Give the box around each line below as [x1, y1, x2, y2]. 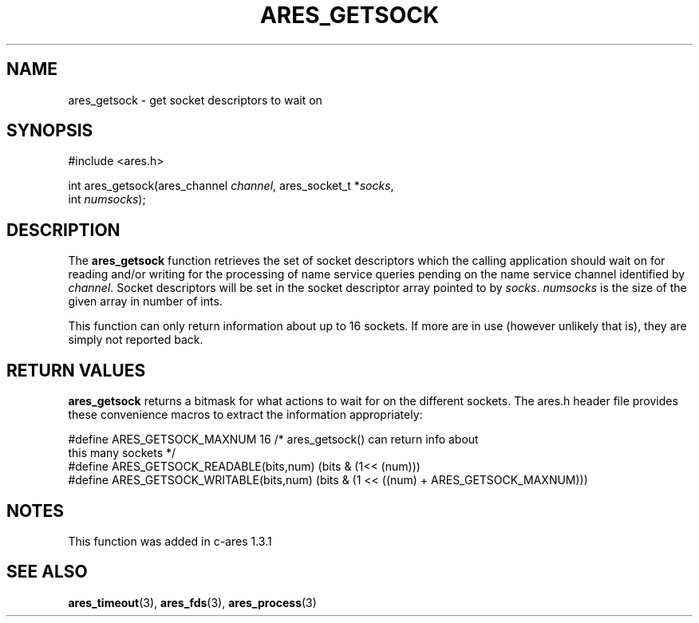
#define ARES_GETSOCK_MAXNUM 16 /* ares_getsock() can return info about [68, 432, 479, 447]
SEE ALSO [6, 562, 88, 582]
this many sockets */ [68, 446, 176, 460]
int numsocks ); [68, 192, 146, 207]
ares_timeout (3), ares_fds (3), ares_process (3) [68, 595, 317, 609]
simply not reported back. [68, 333, 203, 347]
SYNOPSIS [6, 120, 93, 141]
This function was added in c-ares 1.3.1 [68, 534, 272, 548]
